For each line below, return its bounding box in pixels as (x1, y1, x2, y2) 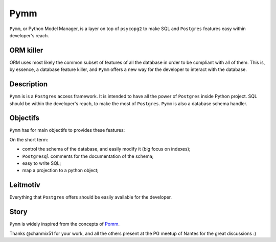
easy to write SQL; (22, 160, 61, 166)
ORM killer (9, 46, 43, 55)
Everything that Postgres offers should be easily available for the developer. (9, 194, 172, 200)
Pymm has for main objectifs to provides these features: (9, 127, 125, 133)
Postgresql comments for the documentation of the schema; (22, 153, 154, 159)
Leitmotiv (9, 181, 40, 189)
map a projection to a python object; (22, 167, 99, 174)
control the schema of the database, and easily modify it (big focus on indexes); (22, 146, 191, 152)
